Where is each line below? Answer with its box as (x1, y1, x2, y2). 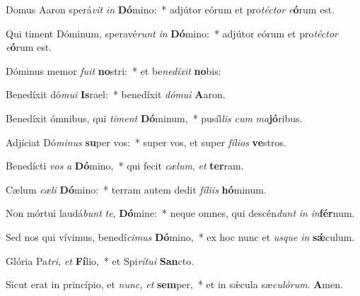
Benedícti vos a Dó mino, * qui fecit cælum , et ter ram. (6, 158, 244, 173)
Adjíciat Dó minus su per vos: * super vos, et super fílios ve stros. (6, 134, 286, 149)
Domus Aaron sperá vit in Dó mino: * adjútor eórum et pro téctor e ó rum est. (6, 2, 335, 16)
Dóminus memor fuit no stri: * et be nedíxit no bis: (6, 63, 221, 78)
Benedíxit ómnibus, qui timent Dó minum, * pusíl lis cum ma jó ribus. (6, 110, 303, 125)
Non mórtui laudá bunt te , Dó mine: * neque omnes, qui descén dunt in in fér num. (6, 206, 355, 220)
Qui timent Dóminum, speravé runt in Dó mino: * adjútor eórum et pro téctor (6, 25, 338, 40)
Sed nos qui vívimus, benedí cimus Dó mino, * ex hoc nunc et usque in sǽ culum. (6, 229, 355, 244)
